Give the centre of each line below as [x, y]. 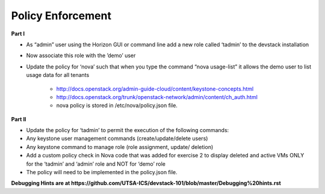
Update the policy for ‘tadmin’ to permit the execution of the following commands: [128, 130]
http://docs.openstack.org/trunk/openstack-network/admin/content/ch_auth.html [157, 97]
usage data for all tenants [58, 75]
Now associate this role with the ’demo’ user [81, 56]
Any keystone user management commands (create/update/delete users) [117, 139]
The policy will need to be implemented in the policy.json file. [102, 172]
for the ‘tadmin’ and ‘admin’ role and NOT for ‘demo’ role [96, 164]
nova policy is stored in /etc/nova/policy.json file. [117, 106]
